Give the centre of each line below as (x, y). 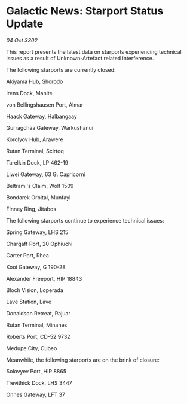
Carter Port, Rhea (28, 255)
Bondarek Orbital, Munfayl (39, 197)
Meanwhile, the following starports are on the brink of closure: (83, 360)
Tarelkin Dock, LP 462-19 (37, 162)
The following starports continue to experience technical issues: (85, 220)
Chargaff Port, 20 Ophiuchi (39, 244)
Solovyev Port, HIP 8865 (36, 371)
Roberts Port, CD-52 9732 (38, 336)
